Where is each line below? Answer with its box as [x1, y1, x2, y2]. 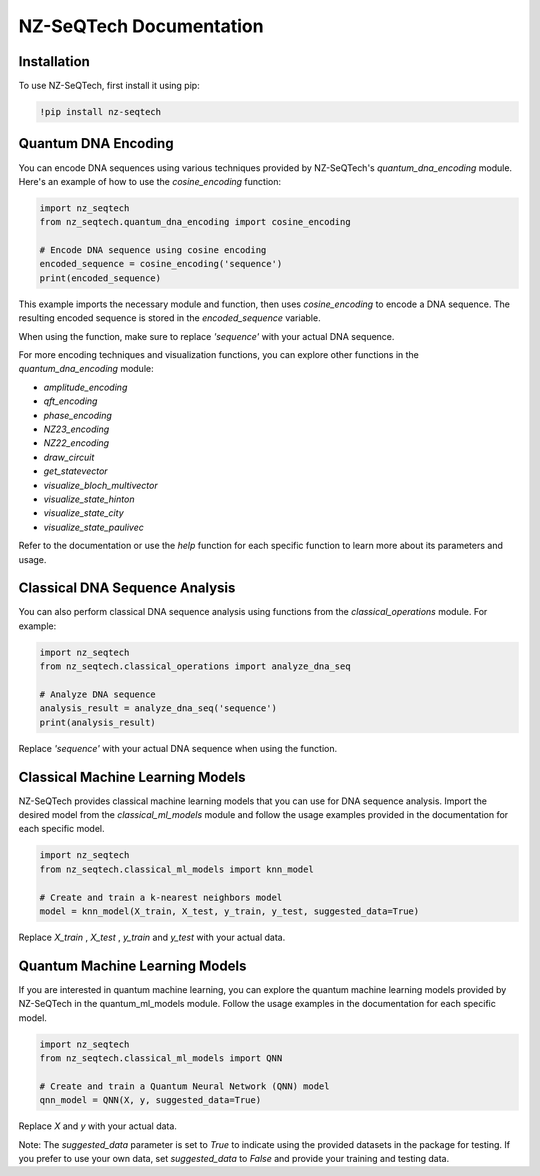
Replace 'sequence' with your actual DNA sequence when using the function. [18, 742, 338, 754]
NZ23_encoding [43, 423, 110, 435]
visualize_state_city [43, 507, 124, 519]
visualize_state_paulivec [43, 521, 144, 533]
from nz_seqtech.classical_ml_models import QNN [39, 1053, 283, 1064]
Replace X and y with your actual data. [18, 1120, 177, 1132]
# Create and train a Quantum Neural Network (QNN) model [39, 1080, 330, 1092]
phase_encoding [43, 409, 112, 421]
